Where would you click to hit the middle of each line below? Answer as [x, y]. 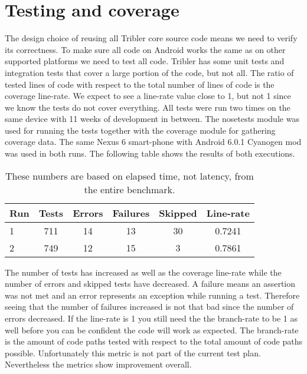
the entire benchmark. [130, 189]
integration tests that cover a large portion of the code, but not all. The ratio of [149, 72]
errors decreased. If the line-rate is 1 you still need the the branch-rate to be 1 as [151, 318]
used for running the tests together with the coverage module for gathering [140, 130]
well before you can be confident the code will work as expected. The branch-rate [152, 330]
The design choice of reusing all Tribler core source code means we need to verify [151, 38]
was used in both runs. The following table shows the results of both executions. [150, 153]
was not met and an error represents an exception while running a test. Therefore [152, 295]
